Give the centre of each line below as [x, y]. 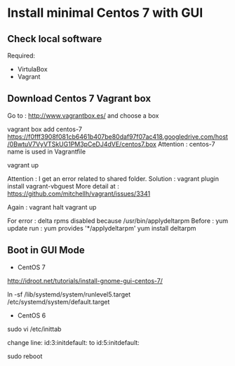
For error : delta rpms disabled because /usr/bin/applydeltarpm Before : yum [118, 221]
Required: [21, 55]
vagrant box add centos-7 [45, 129]
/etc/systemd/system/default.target [59, 301]
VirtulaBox [32, 69]
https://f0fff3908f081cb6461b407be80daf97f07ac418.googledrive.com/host [117, 136]
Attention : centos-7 [186, 144]
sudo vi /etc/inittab [34, 329]
